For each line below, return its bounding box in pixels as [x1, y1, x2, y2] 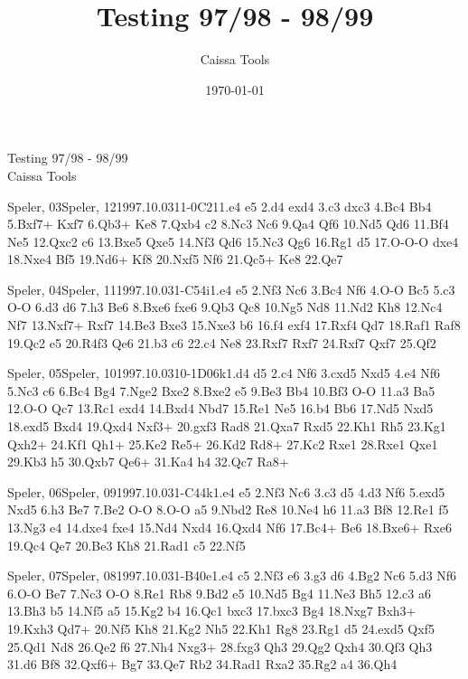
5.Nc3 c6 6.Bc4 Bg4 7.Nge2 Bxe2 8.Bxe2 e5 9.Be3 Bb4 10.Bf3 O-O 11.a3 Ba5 [7, 381, 435, 400]
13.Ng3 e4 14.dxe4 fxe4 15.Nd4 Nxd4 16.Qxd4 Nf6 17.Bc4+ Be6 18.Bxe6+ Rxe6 [7, 518, 452, 536]
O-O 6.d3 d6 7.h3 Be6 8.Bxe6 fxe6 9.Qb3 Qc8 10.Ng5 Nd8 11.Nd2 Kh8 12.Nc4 [7, 297, 443, 316]
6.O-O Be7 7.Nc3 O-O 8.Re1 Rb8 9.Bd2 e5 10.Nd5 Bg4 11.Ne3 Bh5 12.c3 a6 [7, 583, 431, 602]
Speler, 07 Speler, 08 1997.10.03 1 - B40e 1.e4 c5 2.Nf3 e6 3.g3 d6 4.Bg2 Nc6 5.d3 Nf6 [7, 566, 457, 585]
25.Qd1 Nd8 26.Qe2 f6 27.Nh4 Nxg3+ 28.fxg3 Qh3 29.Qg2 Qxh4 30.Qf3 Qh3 [7, 637, 433, 655]
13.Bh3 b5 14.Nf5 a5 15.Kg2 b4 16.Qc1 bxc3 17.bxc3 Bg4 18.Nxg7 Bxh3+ [7, 601, 417, 620]
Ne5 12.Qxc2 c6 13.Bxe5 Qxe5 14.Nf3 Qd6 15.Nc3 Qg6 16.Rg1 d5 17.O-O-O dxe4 [7, 231, 459, 250]
